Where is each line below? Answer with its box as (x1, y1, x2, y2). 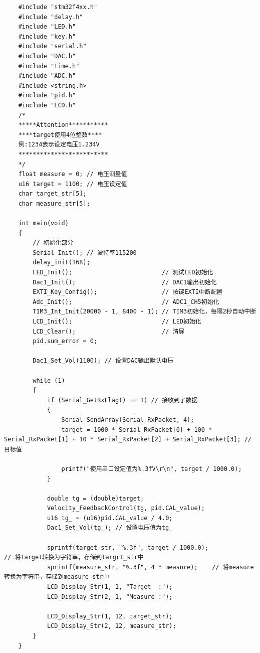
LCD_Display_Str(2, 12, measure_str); (47, 622, 176, 630)
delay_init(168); (33, 259, 90, 266)
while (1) (33, 377, 65, 384)
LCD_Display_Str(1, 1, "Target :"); (47, 583, 173, 591)
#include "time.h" (18, 62, 80, 70)
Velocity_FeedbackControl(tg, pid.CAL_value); (47, 505, 205, 512)
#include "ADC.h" (18, 72, 76, 80)
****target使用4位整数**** (18, 131, 102, 138)
